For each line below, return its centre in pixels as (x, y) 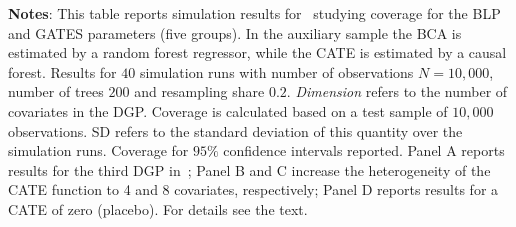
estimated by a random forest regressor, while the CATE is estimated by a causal (257, 52)
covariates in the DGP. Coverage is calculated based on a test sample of (228, 110)
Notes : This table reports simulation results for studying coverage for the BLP (254, 13)
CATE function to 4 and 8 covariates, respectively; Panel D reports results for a (253, 189)
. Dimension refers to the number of (397, 91)
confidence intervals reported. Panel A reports (364, 150)
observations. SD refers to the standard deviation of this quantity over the (235, 130)
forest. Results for (62, 71)
